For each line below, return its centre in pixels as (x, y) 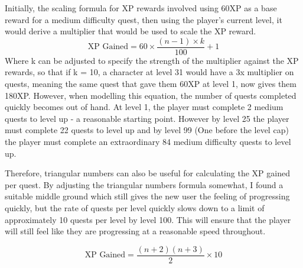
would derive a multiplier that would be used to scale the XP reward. (131, 31)
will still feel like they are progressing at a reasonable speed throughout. (135, 231)
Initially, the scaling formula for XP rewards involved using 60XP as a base (141, 8)
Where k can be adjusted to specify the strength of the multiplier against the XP (152, 60)
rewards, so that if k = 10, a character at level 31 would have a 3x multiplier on (149, 72)
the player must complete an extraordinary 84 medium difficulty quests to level (148, 141)
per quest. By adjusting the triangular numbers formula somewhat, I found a (144, 184)
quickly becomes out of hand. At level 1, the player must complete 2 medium (144, 107)
